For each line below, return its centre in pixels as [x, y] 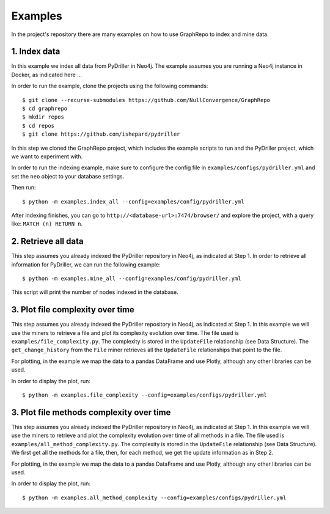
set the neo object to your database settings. [68, 176]
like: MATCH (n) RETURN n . [47, 224]
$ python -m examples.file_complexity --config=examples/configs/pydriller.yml [145, 395]
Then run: [24, 188]
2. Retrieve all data [47, 241]
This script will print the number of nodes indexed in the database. [95, 292]
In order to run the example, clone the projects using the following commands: [110, 86]
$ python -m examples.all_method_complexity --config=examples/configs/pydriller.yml [154, 497]
